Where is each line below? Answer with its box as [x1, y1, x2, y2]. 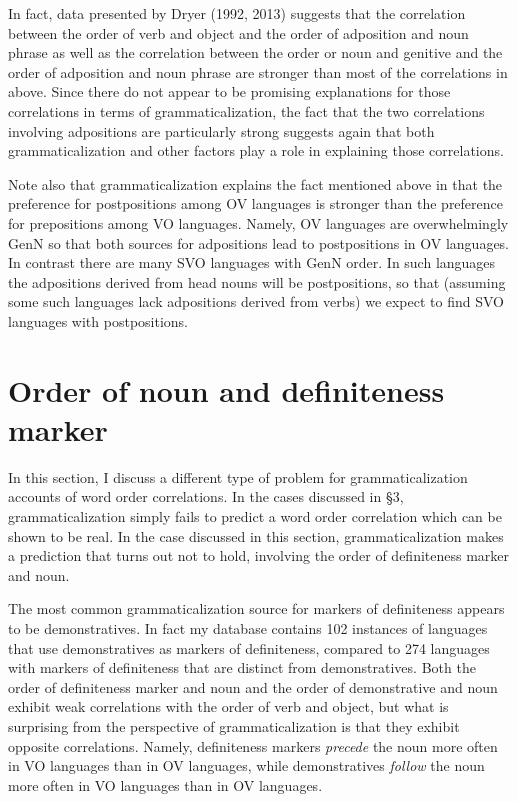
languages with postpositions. [8, 310, 188, 331]
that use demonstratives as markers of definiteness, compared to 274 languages [8, 637, 490, 658]
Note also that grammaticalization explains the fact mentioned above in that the [8, 173, 503, 194]
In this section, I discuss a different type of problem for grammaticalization [8, 466, 468, 487]
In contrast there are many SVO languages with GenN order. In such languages [8, 252, 496, 273]
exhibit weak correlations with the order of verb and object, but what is [8, 696, 449, 717]
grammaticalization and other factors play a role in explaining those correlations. [8, 140, 504, 161]
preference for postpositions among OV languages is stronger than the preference [8, 193, 504, 214]
